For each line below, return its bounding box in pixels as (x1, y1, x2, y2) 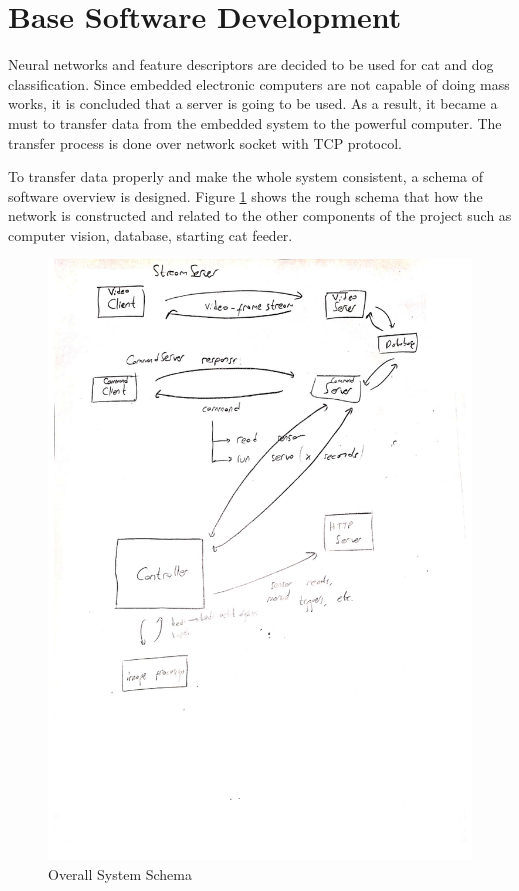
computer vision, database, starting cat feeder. (8, 224, 293, 245)
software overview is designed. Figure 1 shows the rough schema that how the (8, 185, 483, 206)
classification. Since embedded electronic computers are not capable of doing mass (8, 73, 510, 94)
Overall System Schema (48, 863, 192, 884)
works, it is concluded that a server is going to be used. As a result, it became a (8, 93, 498, 114)
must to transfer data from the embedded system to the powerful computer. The (8, 112, 502, 133)
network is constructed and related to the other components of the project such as (8, 205, 512, 226)
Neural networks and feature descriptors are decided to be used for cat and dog (8, 54, 494, 75)
